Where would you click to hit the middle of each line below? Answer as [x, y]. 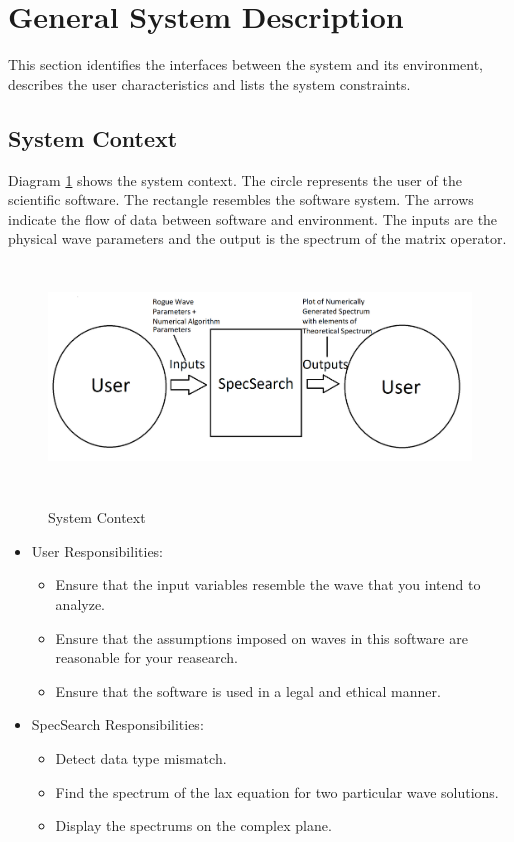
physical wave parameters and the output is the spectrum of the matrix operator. [257, 238]
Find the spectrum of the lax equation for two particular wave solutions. [277, 791]
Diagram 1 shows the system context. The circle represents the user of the [235, 179]
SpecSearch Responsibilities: [117, 724]
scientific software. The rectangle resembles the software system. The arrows [241, 199]
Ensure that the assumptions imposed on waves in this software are [261, 637]
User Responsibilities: [97, 550]
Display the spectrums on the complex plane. [193, 825]
